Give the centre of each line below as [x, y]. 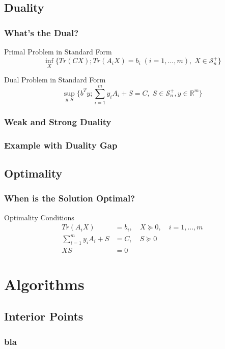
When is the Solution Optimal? [70, 198]
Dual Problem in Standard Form [55, 80]
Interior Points [44, 316]
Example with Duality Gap [61, 145]
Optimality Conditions [39, 217]
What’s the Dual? [41, 32]
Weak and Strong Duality [58, 121]
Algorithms [44, 284]
